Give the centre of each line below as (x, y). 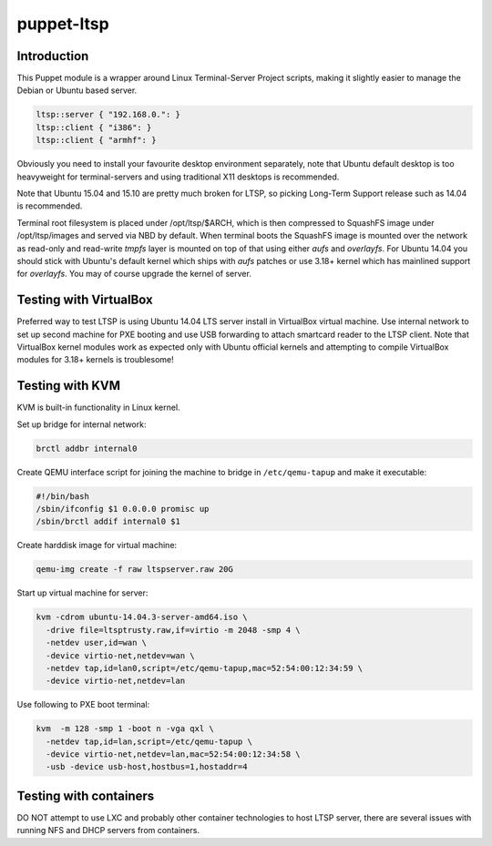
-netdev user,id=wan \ (97, 643)
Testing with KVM (69, 386)
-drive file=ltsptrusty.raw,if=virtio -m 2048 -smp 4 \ (173, 630)
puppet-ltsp (63, 24)
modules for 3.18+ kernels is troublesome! (96, 360)
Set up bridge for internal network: (82, 424)
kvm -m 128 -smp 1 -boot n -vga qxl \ (125, 729)
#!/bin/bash (63, 496)
